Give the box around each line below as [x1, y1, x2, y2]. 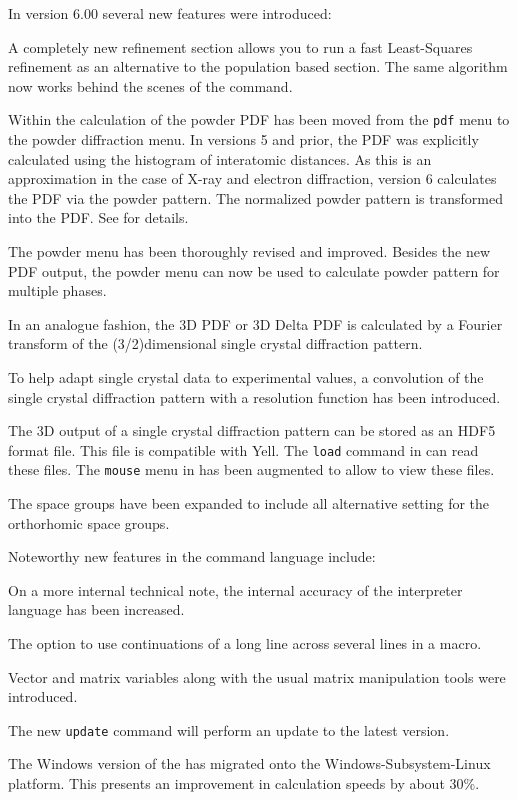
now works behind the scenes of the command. [8, 75, 293, 96]
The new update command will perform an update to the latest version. [8, 719, 450, 740]
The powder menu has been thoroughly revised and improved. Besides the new [8, 241, 491, 261]
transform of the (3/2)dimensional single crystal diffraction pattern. [8, 333, 423, 354]
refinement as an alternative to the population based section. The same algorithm [8, 56, 508, 77]
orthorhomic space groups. [8, 512, 170, 533]
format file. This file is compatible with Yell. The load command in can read [8, 439, 479, 460]
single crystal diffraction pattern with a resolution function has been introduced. [8, 386, 501, 407]
